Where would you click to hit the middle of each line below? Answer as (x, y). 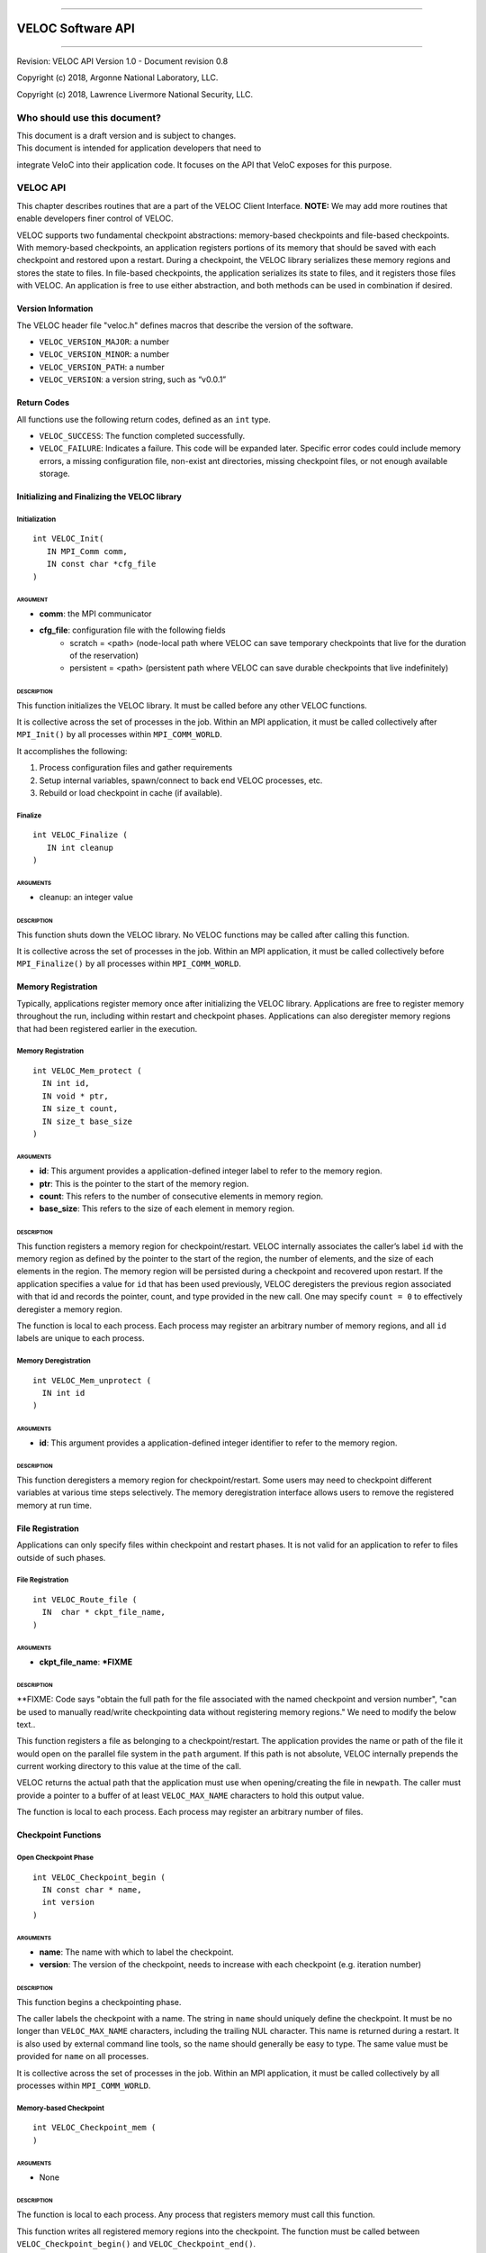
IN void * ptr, (75, 1096)
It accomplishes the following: (72, 751)
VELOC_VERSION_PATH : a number (102, 367)
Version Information (55, 309)
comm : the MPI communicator (95, 614)
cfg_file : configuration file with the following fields (132, 630)
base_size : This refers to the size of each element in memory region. (167, 1209)
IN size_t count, (80, 1109)
